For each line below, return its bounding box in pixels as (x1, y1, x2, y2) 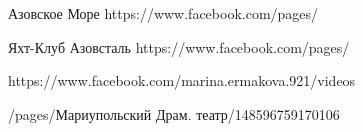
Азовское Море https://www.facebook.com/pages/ (8, 3, 319, 23)
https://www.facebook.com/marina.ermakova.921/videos (8, 70, 356, 91)
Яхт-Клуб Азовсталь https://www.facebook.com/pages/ (8, 36, 350, 57)
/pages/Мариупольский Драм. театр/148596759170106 (8, 103, 340, 124)
